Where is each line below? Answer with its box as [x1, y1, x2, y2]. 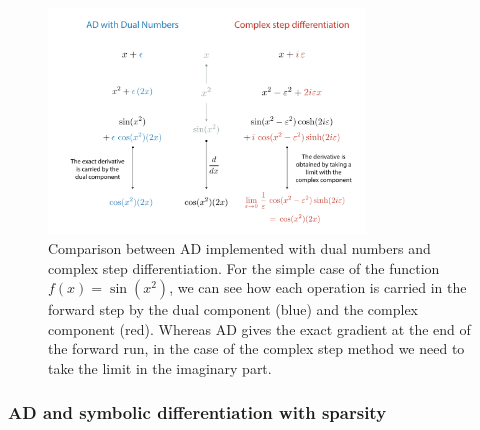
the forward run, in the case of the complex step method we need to [48, 338, 465, 359]
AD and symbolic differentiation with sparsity [8, 400, 387, 425]
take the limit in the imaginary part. [48, 357, 272, 378]
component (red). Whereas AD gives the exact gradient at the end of [48, 318, 471, 339]
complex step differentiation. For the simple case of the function [48, 257, 440, 278]
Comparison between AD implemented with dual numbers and [48, 237, 431, 258]
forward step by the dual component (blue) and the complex [48, 299, 419, 320]
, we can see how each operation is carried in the [169, 277, 467, 298]
